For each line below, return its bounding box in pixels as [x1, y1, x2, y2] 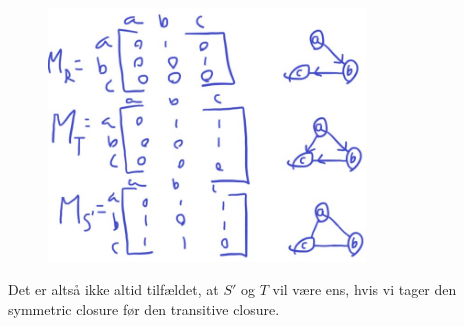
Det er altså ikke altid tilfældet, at [8, 279, 219, 300]
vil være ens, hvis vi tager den [272, 279, 457, 300]
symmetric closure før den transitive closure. [8, 299, 280, 320]
